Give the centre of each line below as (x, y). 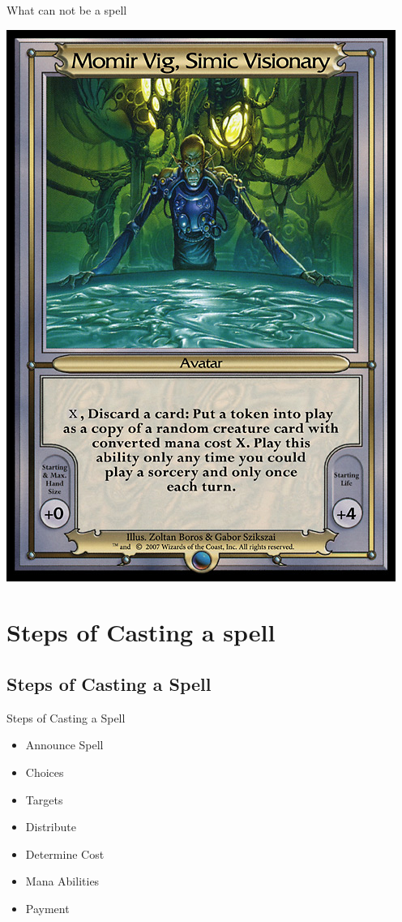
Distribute (51, 827)
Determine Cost (65, 853)
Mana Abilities (62, 881)
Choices (45, 772)
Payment (47, 908)
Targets (44, 799)
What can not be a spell (67, 10)
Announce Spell (64, 745)
